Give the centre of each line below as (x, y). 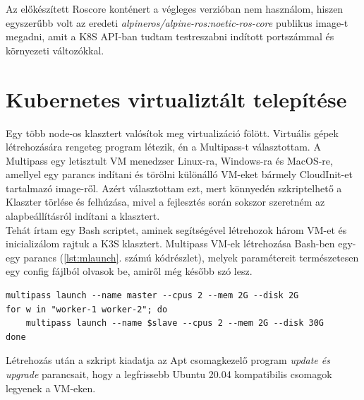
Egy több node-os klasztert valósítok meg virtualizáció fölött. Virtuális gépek (172, 133)
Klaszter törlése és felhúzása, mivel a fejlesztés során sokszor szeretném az (165, 202)
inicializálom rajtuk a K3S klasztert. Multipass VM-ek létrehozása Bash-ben (170, 243)
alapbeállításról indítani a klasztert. (83, 216)
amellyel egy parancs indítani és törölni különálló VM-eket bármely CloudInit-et (179, 174)
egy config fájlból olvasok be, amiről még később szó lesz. (129, 271)
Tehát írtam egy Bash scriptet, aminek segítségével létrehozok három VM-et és (176, 229)
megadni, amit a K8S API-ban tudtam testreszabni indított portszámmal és (170, 36)
